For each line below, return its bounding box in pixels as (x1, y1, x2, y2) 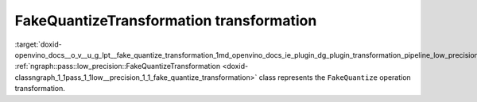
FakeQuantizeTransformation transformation (14, 12, 317, 29)
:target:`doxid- (14, 40, 63, 49)
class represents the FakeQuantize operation (258, 72, 411, 82)
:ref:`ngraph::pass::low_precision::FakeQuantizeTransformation (14, 62, 221, 71)
